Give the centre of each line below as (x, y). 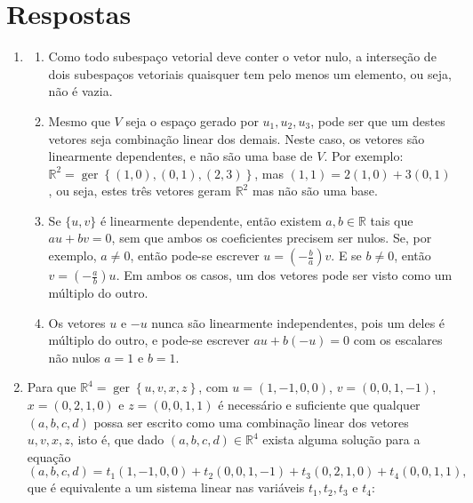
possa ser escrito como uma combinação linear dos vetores (251, 422)
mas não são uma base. (315, 191)
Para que (52, 387)
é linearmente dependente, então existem (211, 220)
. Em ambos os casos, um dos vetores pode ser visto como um (284, 275)
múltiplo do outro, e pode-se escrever (149, 340)
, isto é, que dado (117, 439)
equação (49, 456)
